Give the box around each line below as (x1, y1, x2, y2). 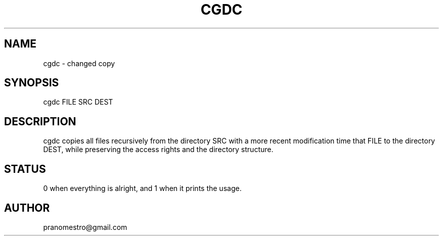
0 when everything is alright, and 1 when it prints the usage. (43, 184, 242, 193)
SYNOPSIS (4, 76, 59, 89)
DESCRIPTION (4, 115, 76, 128)
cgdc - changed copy (43, 59, 115, 68)
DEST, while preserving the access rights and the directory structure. (43, 145, 274, 154)
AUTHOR (4, 201, 50, 214)
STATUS (4, 162, 46, 175)
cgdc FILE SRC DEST (43, 98, 113, 107)
